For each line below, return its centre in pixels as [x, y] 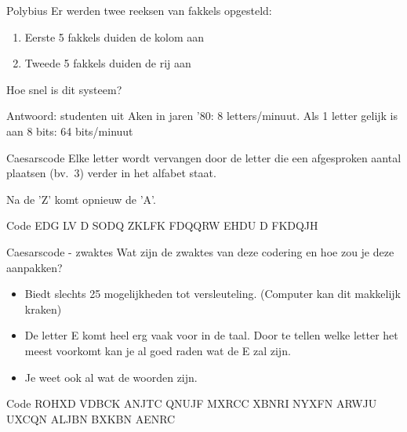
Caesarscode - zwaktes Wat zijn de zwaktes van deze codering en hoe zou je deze [200, 251]
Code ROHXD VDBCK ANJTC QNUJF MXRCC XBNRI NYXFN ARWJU [192, 403]
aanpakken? [35, 267]
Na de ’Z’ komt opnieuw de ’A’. [81, 199]
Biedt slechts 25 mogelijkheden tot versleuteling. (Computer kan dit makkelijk [213, 294]
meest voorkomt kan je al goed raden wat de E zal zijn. [158, 350]
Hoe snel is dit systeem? [64, 89]
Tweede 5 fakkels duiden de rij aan [108, 63]
